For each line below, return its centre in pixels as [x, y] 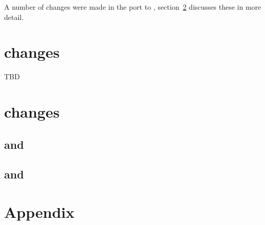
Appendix [39, 212]
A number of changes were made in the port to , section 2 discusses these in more [133, 7]
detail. [14, 17]
